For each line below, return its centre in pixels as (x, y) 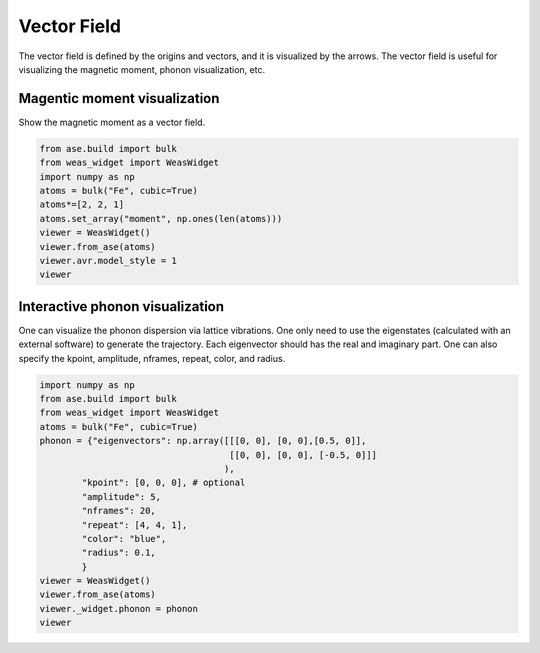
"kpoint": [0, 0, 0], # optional (163, 483)
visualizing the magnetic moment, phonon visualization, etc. (141, 69)
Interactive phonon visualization (121, 306)
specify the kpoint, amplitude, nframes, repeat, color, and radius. (152, 358)
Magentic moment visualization (119, 98)
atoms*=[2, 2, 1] (82, 204)
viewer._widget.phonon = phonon (119, 608)
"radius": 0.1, (119, 553)
